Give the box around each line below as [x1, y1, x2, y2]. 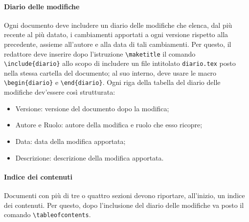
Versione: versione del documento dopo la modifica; [15, 103, 169, 113]
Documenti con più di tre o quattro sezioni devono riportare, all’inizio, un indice [4, 190, 245, 200]
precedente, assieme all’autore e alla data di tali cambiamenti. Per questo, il [4, 39, 231, 49]
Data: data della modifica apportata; [15, 136, 126, 146]
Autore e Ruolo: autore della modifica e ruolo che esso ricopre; [15, 120, 203, 130]
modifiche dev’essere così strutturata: [4, 87, 115, 97]
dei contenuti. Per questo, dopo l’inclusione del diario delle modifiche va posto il [4, 200, 244, 210]
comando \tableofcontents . [4, 209, 91, 220]
